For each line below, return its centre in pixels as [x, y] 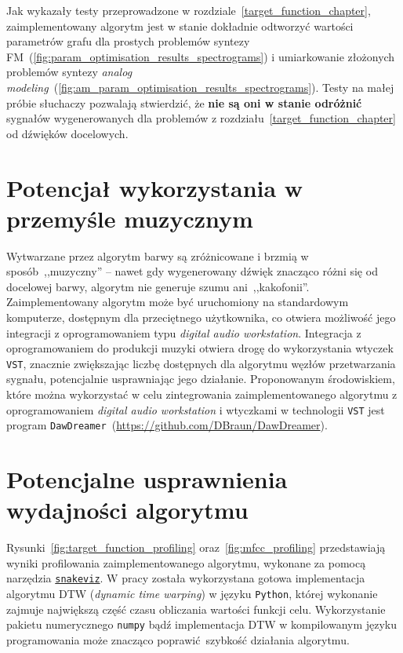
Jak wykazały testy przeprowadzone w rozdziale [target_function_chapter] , [189, 10]
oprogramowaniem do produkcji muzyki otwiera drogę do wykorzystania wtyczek [200, 348]
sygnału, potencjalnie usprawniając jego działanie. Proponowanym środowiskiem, [201, 379]
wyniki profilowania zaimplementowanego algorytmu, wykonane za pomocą [186, 562]
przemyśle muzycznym [130, 218]
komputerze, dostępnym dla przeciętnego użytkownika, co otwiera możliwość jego [201, 317]
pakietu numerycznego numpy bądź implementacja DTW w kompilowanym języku [202, 624]
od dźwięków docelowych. [67, 133]
